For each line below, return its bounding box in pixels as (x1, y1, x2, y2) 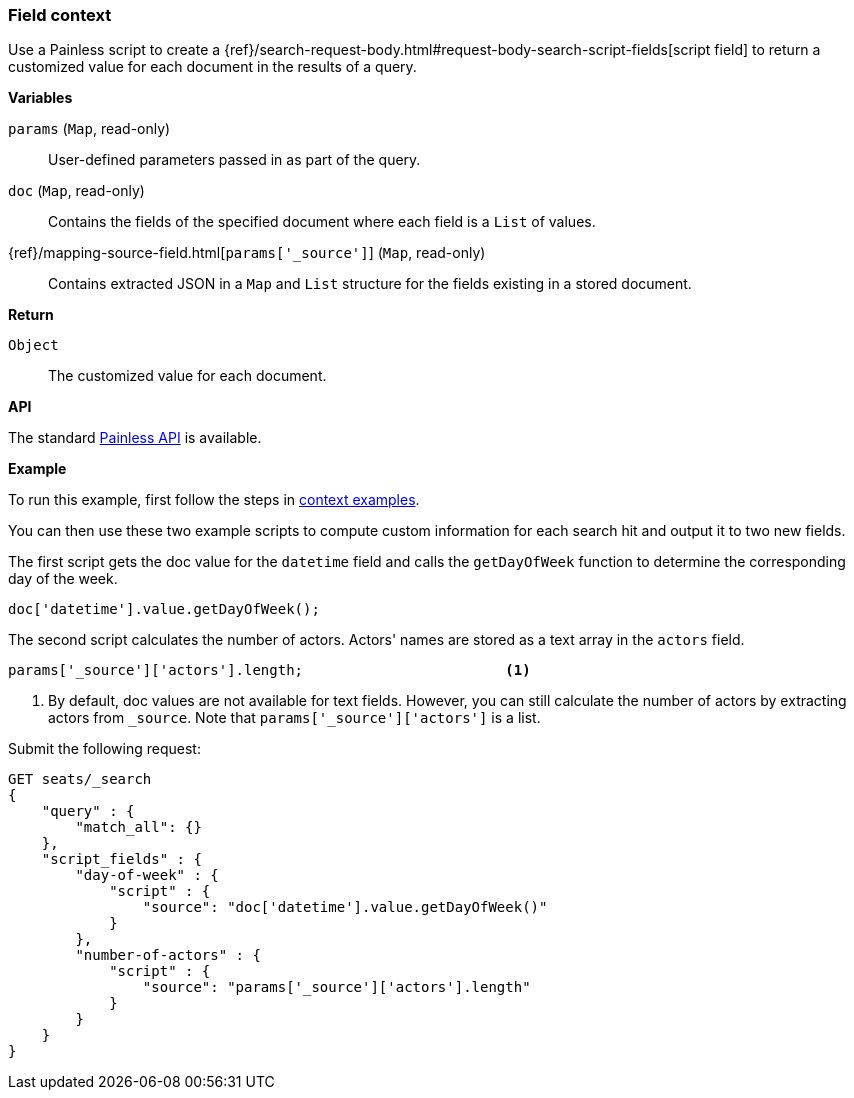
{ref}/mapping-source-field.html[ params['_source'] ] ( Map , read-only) (8, 244, 486, 262)
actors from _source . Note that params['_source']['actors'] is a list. (48, 709, 541, 727)
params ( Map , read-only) (8, 120, 171, 138)
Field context (8, 5, 112, 25)
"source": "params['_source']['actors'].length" (142, 979, 531, 996)
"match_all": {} (75, 819, 202, 836)
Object (8, 337, 59, 354)
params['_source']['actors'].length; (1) (8, 662, 531, 679)
